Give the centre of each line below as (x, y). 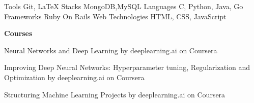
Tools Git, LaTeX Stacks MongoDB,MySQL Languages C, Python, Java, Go (124, 6)
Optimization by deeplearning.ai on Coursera (74, 77)
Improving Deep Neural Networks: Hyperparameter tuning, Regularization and (127, 67)
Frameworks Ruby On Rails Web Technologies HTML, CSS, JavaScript (115, 16)
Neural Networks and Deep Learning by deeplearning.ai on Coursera (111, 50)
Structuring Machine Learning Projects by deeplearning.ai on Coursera (115, 94)
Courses (18, 33)
